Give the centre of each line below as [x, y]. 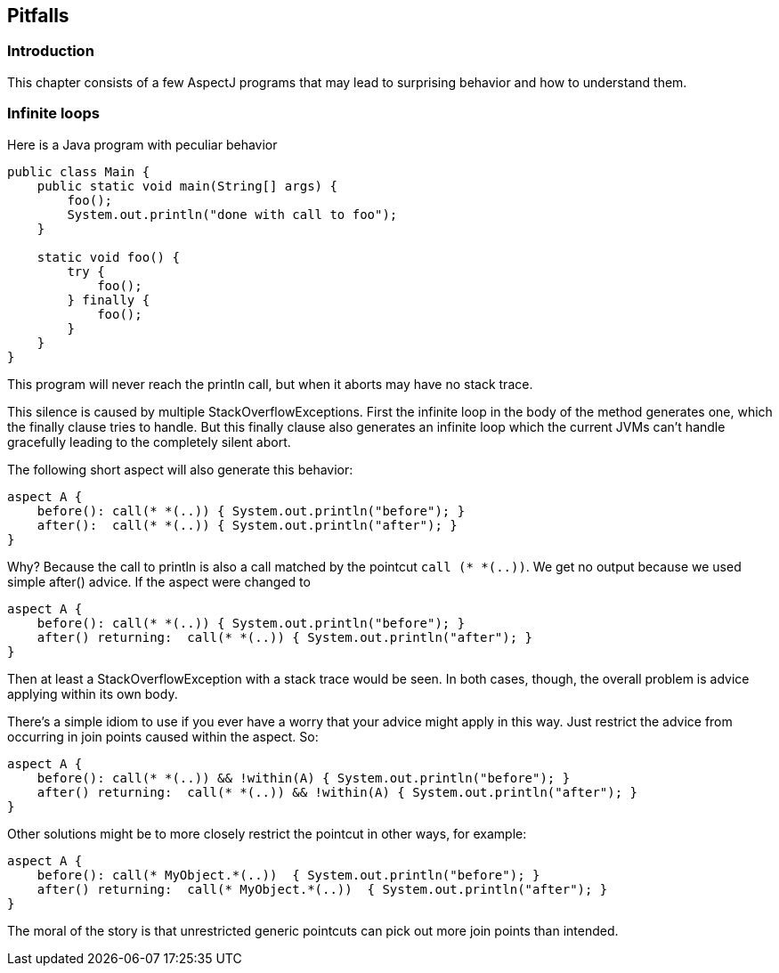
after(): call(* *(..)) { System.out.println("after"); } [247, 525]
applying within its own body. [93, 693]
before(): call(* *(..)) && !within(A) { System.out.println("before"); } [304, 778]
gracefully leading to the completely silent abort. [149, 442]
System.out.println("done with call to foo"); [232, 214]
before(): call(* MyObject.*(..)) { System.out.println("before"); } [288, 875]
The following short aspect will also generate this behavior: [180, 469]
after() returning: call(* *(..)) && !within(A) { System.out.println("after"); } [337, 792]
